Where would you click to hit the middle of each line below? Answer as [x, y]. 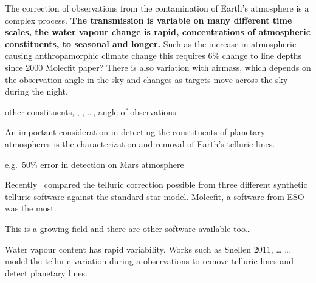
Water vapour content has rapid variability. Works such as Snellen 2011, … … [148, 249]
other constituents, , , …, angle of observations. [92, 111]
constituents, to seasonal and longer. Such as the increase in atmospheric [151, 43]
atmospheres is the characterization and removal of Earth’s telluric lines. [140, 143]
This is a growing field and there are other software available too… [128, 228]
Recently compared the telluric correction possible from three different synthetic [156, 185]
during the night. [36, 91]
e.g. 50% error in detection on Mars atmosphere [94, 164]
